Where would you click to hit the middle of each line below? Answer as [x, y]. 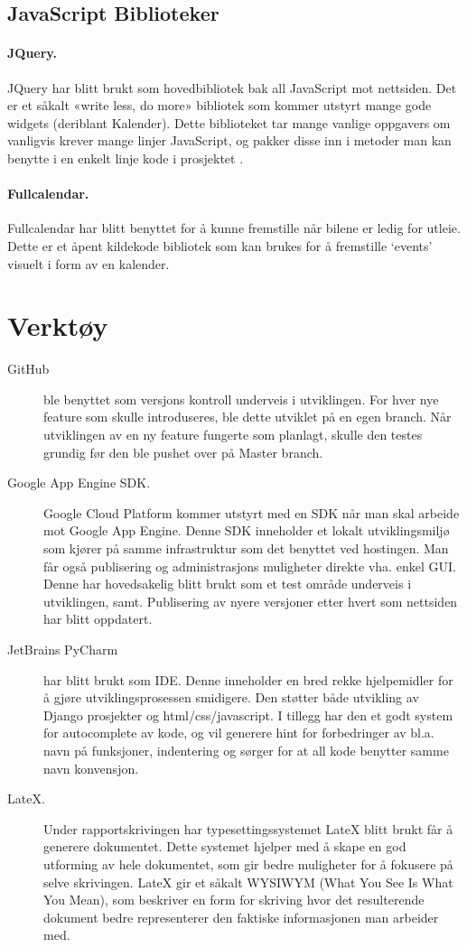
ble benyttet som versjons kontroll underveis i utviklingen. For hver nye [241, 399]
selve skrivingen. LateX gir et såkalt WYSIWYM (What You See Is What [248, 882]
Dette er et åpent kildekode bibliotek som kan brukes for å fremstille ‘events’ [220, 245]
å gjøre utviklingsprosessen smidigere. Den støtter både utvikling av [231, 697]
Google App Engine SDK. [79, 483]
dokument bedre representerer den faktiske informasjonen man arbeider [241, 917]
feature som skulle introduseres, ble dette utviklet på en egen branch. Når [248, 417]
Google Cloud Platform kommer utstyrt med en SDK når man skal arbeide [252, 512]
